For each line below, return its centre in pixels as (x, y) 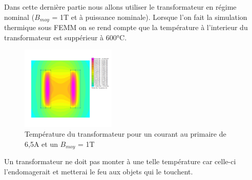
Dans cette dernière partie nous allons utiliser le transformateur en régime (120, 7)
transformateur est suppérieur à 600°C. (66, 37)
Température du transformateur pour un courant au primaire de (125, 134)
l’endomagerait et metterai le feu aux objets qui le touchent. (99, 171)
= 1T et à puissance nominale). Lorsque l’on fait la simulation (150, 17)
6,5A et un (41, 144)
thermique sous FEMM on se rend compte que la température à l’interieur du (126, 27)
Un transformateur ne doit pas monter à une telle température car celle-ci (120, 161)
